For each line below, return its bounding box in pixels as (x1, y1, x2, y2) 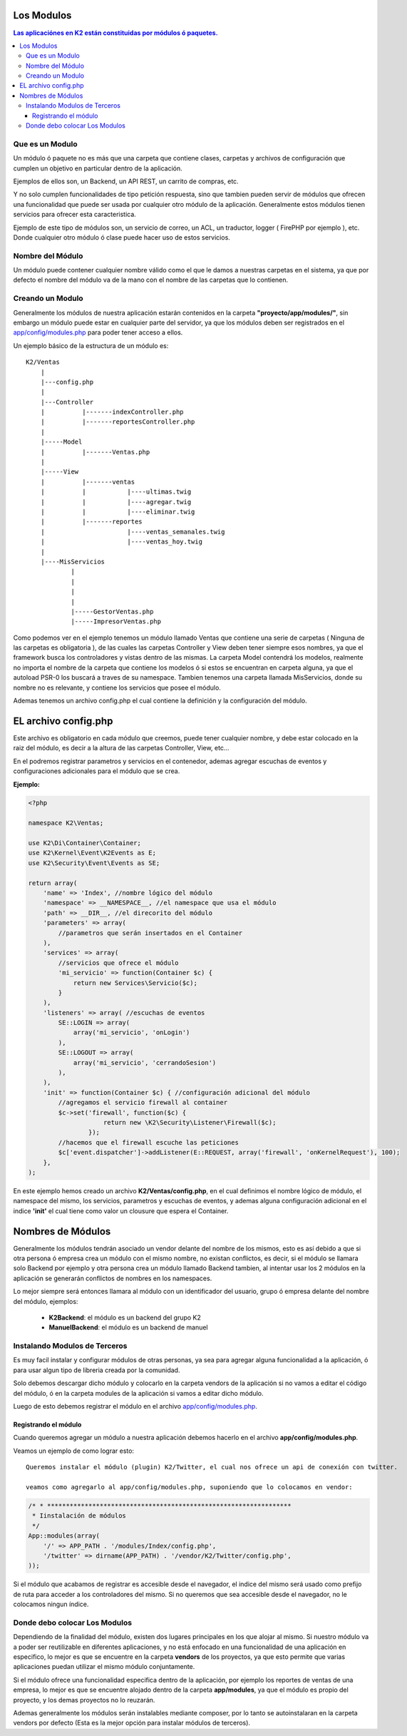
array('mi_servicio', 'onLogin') (73, 1028, 190, 1037)
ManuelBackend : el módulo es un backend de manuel (48, 1323, 208, 1332)
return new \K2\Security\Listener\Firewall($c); (103, 1118, 277, 1126)
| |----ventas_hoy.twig (40, 538, 203, 546)
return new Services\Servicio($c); (73, 979, 197, 987)
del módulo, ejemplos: (13, 1297, 78, 1305)
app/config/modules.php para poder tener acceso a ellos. (13, 328, 183, 337)
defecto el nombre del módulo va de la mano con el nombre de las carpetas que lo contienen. (13, 275, 289, 285)
